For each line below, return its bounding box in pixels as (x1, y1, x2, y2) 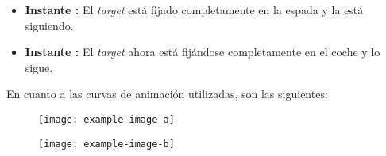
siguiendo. (25, 17, 74, 33)
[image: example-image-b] (38, 138, 175, 150)
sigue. (25, 59, 53, 75)
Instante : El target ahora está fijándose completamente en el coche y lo (25, 44, 380, 60)
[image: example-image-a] (38, 113, 175, 125)
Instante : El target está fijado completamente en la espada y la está (25, 2, 364, 17)
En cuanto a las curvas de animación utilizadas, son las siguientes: (6, 86, 328, 102)
